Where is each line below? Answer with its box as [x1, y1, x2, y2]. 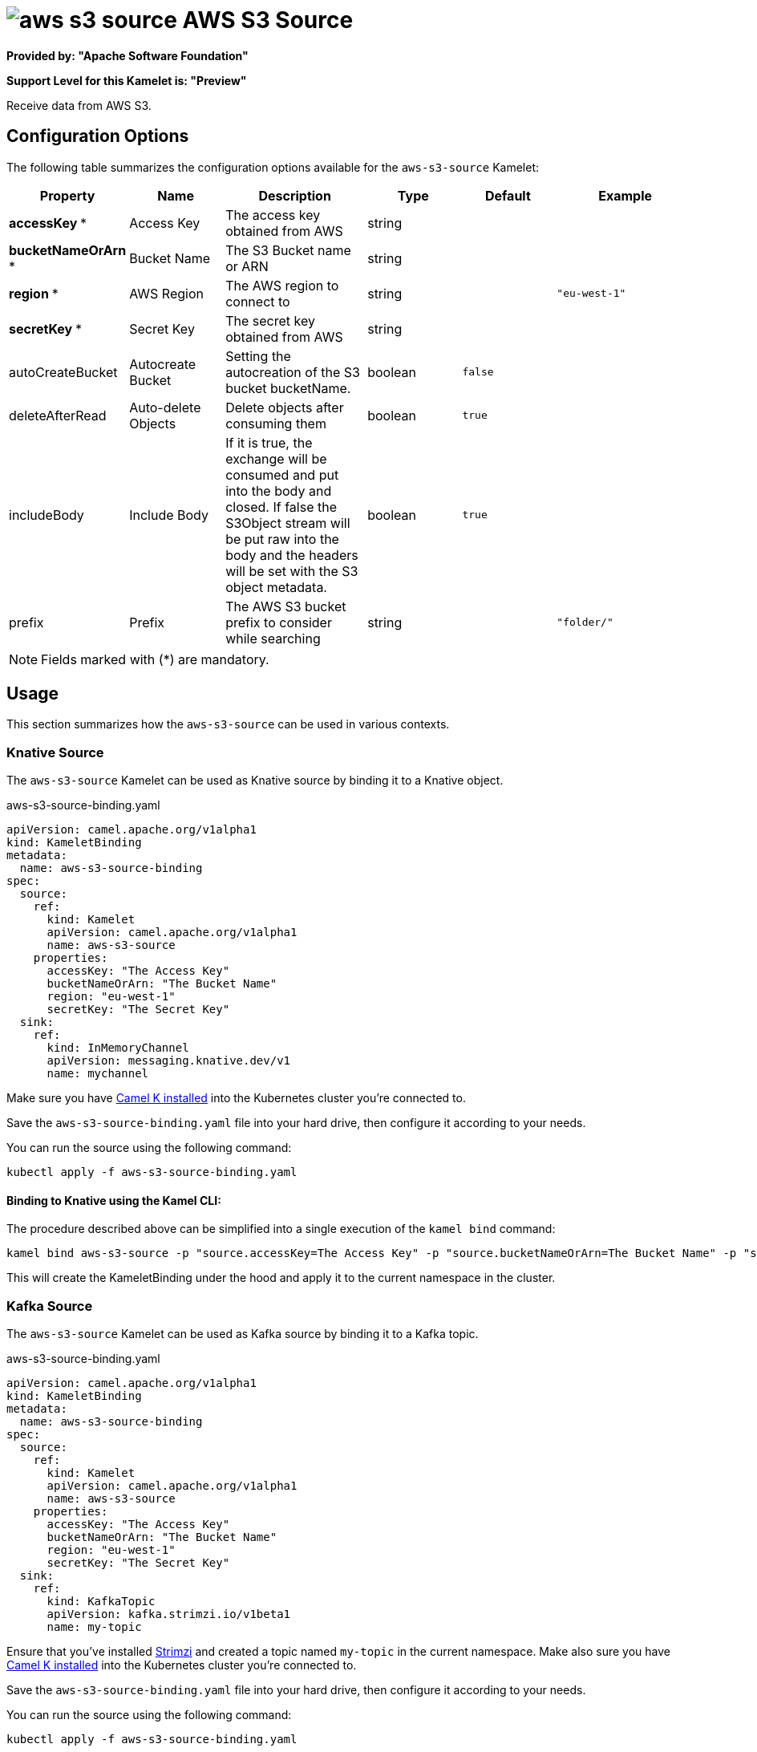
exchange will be [225, 450, 327, 467]
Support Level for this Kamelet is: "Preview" [6, 73, 247, 87]
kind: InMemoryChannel [47, 1041, 189, 1055]
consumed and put [225, 466, 339, 483]
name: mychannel [47, 1067, 149, 1081]
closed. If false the [225, 498, 338, 515]
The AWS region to [225, 277, 339, 294]
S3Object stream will [225, 514, 350, 531]
